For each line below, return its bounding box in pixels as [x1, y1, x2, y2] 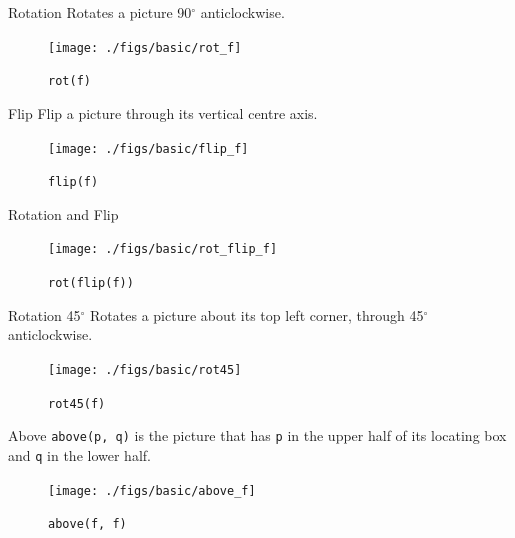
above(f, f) [48, 517, 127, 532]
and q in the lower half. [8, 444, 151, 465]
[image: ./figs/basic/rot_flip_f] [48, 242, 278, 257]
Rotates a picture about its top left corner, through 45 [90, 304, 424, 325]
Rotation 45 [8, 304, 81, 325]
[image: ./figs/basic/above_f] [48, 483, 256, 498]
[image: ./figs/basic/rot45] [48, 362, 242, 377]
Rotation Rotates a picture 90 [8, 2, 192, 22]
